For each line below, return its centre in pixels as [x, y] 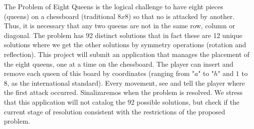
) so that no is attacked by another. [181, 16]
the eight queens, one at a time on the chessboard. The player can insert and [119, 64]
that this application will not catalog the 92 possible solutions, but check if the [122, 101]
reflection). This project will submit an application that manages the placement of [127, 54]
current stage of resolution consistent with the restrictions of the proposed [115, 111]
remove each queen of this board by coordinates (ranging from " [99, 73]
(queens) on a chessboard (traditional [60, 16]
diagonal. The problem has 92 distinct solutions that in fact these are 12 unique [123, 35]
